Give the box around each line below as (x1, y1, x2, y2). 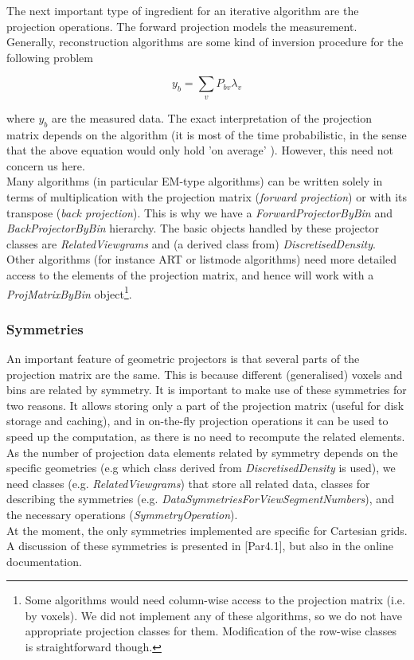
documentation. (6, 553, 82, 569)
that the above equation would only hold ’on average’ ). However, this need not (6, 142, 393, 158)
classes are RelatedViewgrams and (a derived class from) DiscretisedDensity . (6, 235, 376, 252)
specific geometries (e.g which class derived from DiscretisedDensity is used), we (6, 459, 396, 476)
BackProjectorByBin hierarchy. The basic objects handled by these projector (6, 220, 379, 236)
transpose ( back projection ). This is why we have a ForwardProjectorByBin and (6, 204, 393, 221)
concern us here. (6, 157, 85, 174)
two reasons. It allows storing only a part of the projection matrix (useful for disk (6, 396, 404, 413)
